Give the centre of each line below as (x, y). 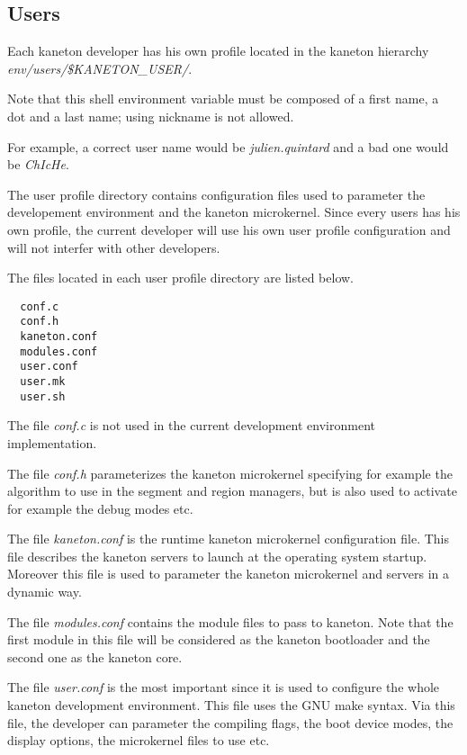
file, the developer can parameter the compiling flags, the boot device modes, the (230, 722)
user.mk (43, 382)
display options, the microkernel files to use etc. (139, 740)
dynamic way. (45, 592)
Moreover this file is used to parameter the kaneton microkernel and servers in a (229, 574)
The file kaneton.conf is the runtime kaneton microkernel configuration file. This (229, 539)
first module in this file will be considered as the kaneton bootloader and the (219, 639)
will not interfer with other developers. (114, 247)
